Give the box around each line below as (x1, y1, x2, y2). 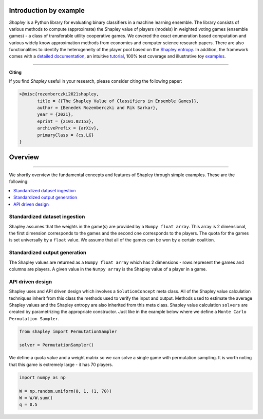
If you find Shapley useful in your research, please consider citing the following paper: (9, 78, 183, 84)
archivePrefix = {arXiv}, (37, 126, 99, 131)
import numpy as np (19, 375, 66, 380)
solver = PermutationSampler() (19, 342, 94, 348)
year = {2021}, (37, 112, 74, 117)
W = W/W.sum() (19, 395, 53, 401)
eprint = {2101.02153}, (37, 118, 94, 124)
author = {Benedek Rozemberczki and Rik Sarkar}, (37, 105, 158, 110)
